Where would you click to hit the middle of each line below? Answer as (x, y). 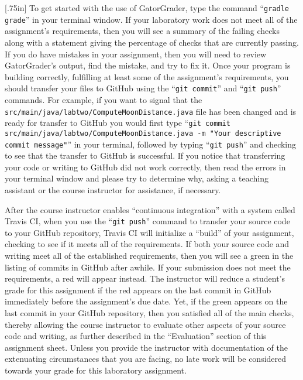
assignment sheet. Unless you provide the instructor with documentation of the (146, 347)
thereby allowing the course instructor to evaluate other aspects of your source (145, 324)
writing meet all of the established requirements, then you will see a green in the (149, 255)
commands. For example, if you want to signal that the (104, 99)
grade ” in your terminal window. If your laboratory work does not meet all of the (151, 19)
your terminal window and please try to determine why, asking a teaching (137, 178)
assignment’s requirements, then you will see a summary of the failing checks (142, 31)
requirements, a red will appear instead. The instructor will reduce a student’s (145, 278)
